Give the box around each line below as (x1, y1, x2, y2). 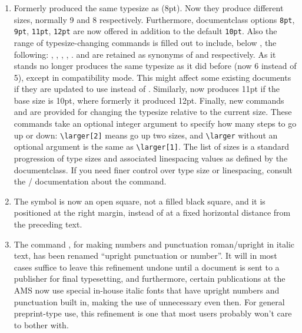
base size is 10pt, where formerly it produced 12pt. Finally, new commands (14, 94, 284, 106)
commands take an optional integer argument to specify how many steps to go (14, 117, 297, 130)
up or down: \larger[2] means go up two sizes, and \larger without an (14, 128, 278, 141)
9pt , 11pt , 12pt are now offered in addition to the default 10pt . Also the (14, 25, 277, 37)
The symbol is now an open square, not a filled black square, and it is (14, 194, 266, 207)
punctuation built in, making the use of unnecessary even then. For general (14, 295, 285, 308)
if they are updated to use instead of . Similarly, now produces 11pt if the (14, 83, 280, 95)
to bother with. (14, 318, 69, 331)
